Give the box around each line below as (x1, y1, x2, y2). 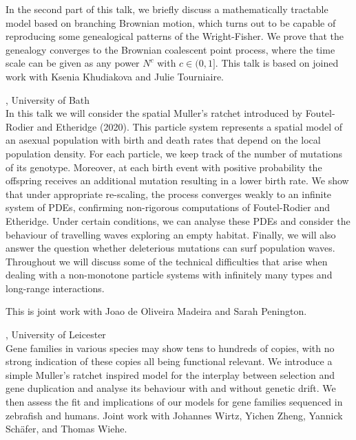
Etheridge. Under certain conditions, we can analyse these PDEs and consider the (6, 213, 350, 228)
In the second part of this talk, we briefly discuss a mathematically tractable (6, 2, 328, 16)
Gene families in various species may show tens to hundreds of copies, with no (6, 340, 335, 355)
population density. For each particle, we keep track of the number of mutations (6, 146, 342, 160)
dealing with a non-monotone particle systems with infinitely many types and (6, 267, 333, 282)
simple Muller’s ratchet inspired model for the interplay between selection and (6, 367, 335, 382)
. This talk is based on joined (215, 56, 339, 70)
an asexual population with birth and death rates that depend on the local (6, 133, 321, 147)
